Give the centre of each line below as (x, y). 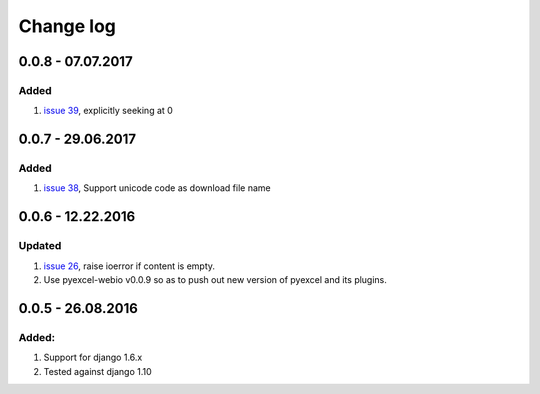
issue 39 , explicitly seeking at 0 (108, 111)
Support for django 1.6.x (93, 357)
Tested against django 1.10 (97, 371)
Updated (40, 246)
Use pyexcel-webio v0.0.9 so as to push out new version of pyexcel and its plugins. (215, 280)
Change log (67, 26)
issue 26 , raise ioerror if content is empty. (129, 266)
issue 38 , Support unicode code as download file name (157, 188)
